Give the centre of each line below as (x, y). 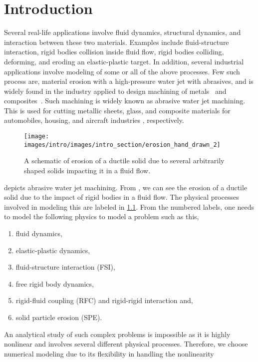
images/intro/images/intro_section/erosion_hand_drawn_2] (122, 145)
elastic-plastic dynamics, (53, 250)
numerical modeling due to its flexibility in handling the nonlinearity (109, 353)
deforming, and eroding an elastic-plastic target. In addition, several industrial (124, 61)
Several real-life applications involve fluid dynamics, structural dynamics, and (123, 32)
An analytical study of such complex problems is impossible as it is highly (117, 334)
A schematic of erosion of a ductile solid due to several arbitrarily (124, 161)
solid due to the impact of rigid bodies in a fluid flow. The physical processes (122, 197)
